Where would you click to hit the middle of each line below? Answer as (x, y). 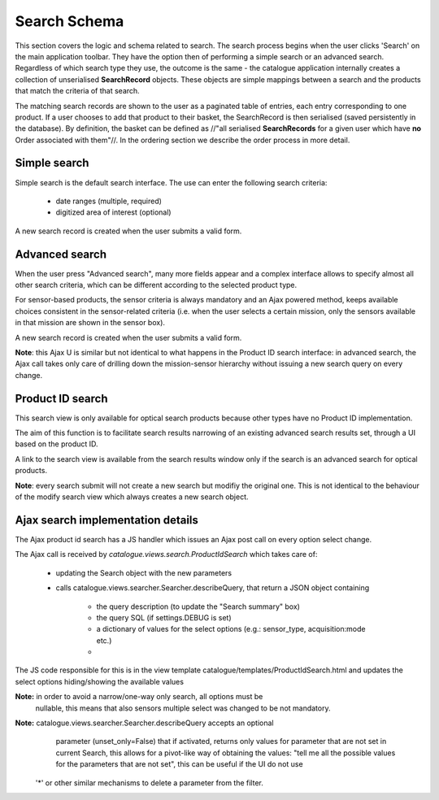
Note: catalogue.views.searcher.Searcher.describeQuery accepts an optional (144, 723)
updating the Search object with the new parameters (144, 572)
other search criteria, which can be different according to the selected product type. (156, 285)
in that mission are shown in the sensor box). (90, 323)
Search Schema (70, 21)
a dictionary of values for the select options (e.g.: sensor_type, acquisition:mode (231, 629)
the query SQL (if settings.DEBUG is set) (164, 617)
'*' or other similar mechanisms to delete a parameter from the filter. (149, 783)
